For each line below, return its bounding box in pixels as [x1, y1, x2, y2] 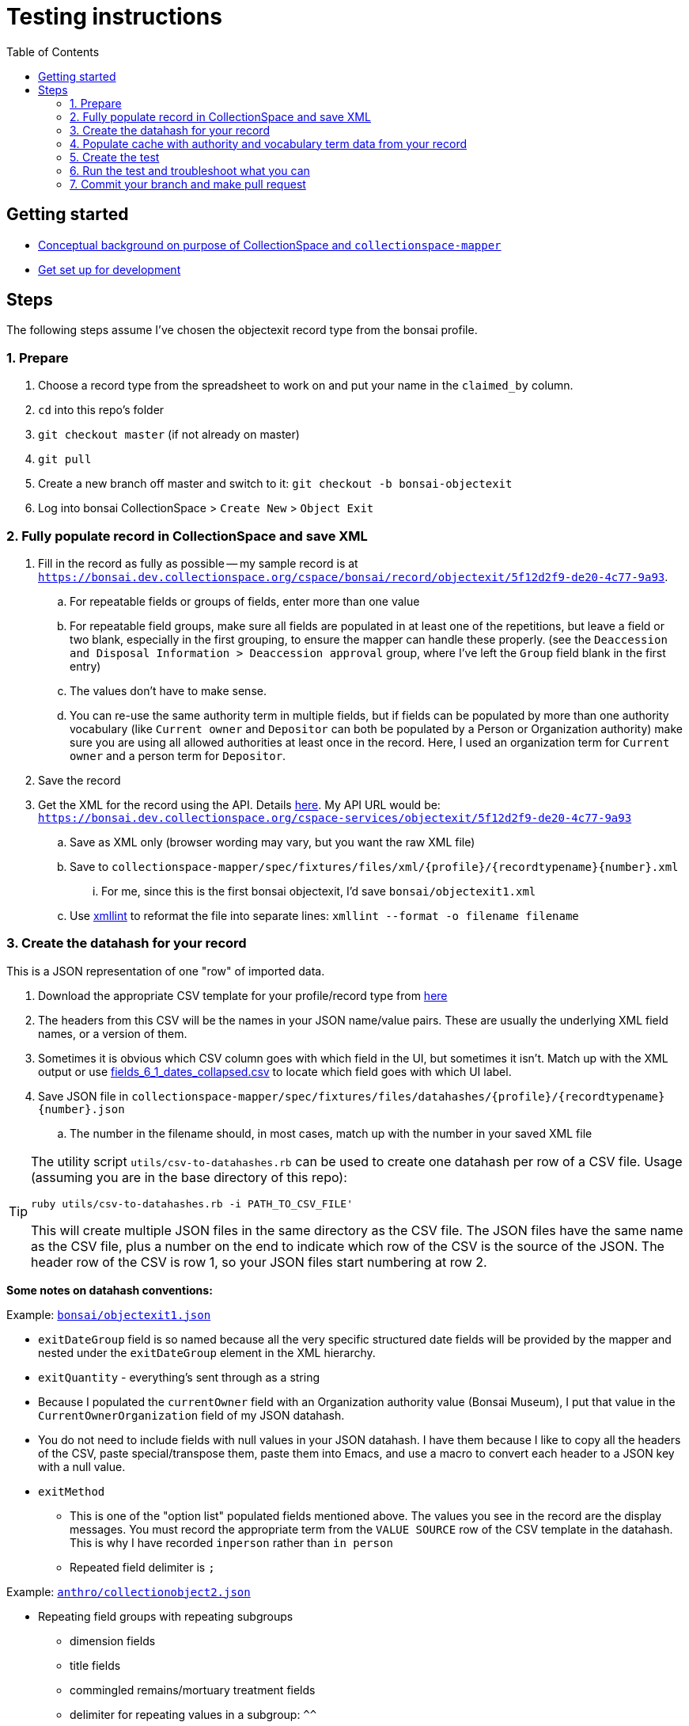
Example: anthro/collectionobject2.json [6, 1584, 251, 1599]
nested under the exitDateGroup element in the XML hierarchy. [38, 1345, 376, 1359]
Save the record [38, 773, 121, 787]
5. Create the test [70, 150, 160, 164]
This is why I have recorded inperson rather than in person [70, 1535, 393, 1549]
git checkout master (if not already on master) [38, 428, 300, 442]
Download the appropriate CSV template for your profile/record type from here [38, 988, 448, 1002]
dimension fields [70, 1633, 156, 1648]
